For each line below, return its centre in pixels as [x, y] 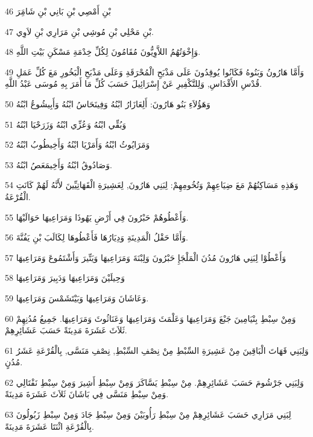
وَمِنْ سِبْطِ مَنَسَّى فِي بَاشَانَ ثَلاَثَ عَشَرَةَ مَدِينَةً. [87, 394]
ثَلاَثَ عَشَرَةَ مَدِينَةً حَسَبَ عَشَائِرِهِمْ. [66, 330]
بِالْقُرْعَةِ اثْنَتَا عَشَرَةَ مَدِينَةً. [49, 426]
